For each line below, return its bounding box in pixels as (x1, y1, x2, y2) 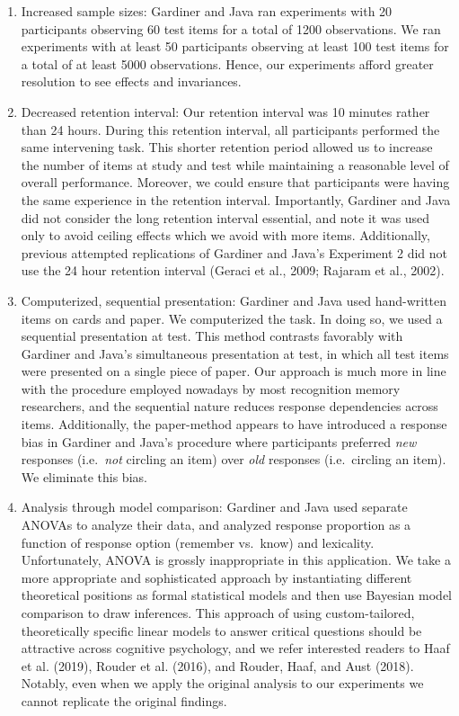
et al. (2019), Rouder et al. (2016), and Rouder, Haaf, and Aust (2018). (21, 656, 414, 675)
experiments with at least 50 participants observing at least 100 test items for (21, 37, 449, 56)
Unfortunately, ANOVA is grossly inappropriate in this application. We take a (21, 550, 451, 569)
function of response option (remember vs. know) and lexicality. (21, 533, 375, 551)
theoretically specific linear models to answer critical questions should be (21, 621, 422, 640)
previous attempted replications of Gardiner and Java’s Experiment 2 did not (21, 243, 448, 262)
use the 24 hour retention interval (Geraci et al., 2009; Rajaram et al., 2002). (21, 261, 445, 280)
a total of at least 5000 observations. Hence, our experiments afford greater (21, 54, 434, 73)
